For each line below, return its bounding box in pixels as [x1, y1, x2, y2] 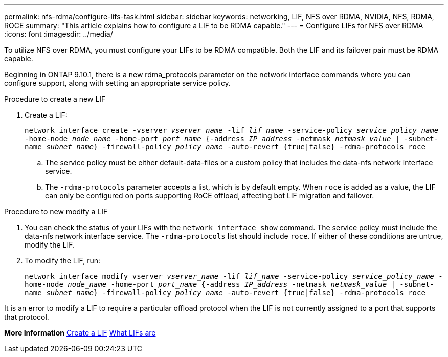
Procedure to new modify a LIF [4, 207, 108, 216]
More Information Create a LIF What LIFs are [4, 328, 156, 337]
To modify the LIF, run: [25, 256, 101, 265]
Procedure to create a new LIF [4, 95, 106, 103]
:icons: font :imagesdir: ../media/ [4, 30, 113, 38]
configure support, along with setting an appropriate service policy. [4, 79, 231, 87]
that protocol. [4, 313, 49, 321]
